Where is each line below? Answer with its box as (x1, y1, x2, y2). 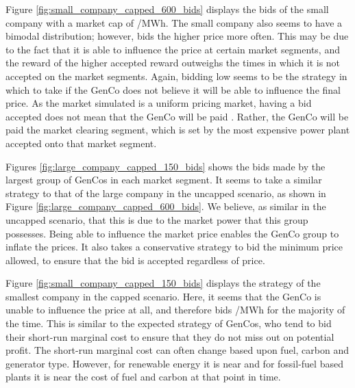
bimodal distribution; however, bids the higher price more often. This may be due (5, 29, 349, 43)
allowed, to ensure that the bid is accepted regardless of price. (5, 253, 265, 267)
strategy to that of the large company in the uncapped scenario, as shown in (5, 185, 326, 200)
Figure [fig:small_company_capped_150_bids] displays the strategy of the (5, 276, 321, 290)
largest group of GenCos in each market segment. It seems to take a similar (5, 172, 322, 187)
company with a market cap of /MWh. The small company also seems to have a (5, 15, 343, 29)
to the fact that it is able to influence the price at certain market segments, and (5, 42, 340, 56)
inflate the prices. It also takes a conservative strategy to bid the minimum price (5, 240, 343, 254)
